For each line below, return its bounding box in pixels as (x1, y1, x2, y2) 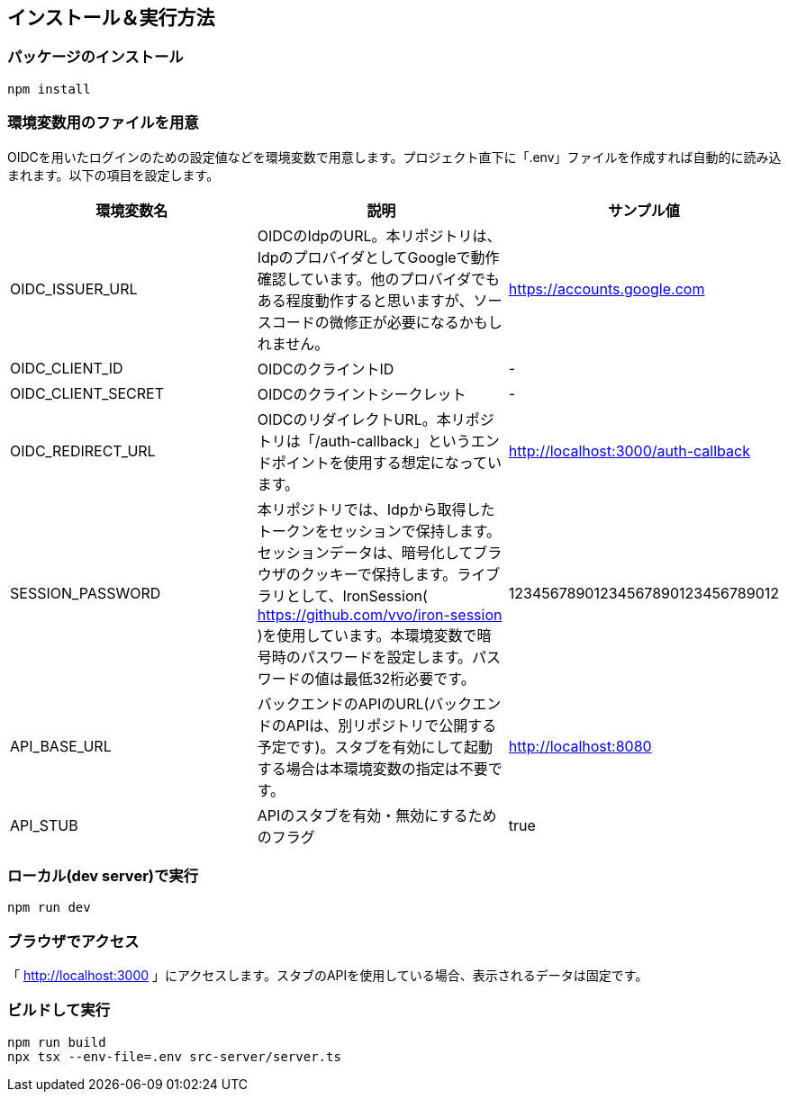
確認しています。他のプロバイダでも (257, 269, 500, 288)
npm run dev (7, 900, 91, 915)
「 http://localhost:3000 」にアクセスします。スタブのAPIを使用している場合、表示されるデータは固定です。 (7, 968, 648, 984)
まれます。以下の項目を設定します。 (7, 167, 220, 183)
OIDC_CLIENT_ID (10, 358, 123, 377)
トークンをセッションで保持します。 (257, 521, 502, 540)
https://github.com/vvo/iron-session (257, 605, 503, 624)
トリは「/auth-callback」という (257, 431, 471, 450)
